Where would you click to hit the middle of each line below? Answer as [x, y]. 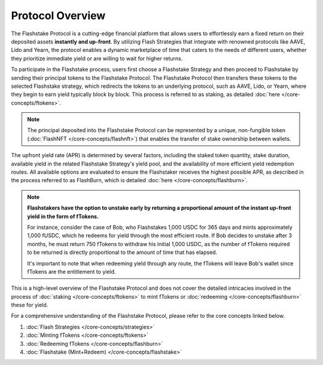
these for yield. [30, 305]
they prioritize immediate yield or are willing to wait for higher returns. [97, 58]
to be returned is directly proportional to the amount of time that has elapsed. [122, 252]
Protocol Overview [58, 16]
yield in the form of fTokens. [63, 216]
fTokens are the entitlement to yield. [71, 271]
